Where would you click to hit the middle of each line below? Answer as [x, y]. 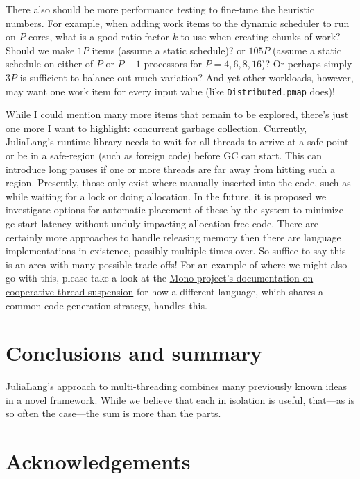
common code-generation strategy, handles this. [106, 305]
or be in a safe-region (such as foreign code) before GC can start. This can [164, 155]
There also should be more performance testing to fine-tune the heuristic [160, 9]
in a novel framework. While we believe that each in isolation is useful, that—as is [180, 399]
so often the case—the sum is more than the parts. [113, 413]
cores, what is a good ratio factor [99, 36]
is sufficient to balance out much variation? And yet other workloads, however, [187, 77]
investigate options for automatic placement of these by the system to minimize [174, 210]
